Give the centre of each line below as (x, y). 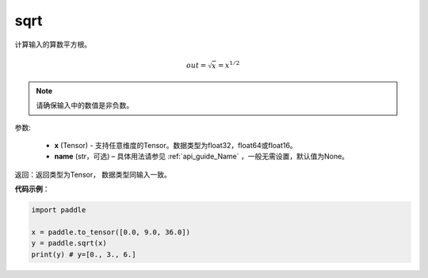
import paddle (59, 210)
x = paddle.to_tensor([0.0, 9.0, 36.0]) (111, 232)
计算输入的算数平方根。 (53, 44)
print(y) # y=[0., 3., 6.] (84, 254)
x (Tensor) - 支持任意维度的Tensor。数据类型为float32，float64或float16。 (176, 145)
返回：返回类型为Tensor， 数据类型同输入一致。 (93, 174)
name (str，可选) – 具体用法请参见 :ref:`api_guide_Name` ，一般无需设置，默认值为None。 (201, 156)
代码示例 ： (32, 189)
